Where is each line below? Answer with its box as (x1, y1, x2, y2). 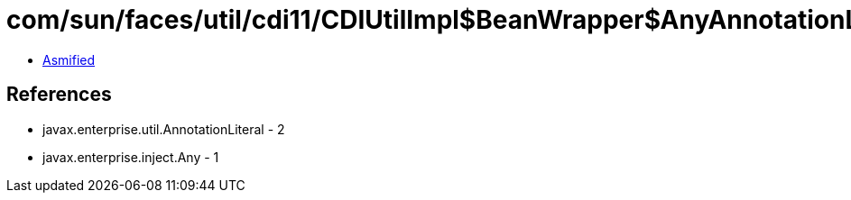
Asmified (42, 51, 96, 68)
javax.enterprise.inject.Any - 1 (42, 149, 219, 165)
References (6, 83, 112, 106)
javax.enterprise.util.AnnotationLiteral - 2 (42, 121, 285, 137)
